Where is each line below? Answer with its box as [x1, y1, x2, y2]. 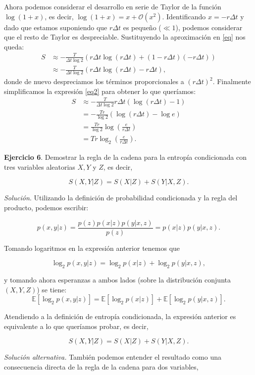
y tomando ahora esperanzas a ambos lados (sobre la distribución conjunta [4, 275, 231, 285]
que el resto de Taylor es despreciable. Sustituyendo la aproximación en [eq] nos [4, 32, 246, 42]
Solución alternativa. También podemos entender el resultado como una [4, 352, 221, 362]
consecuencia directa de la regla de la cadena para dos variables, [4, 362, 199, 372]
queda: [4, 41, 24, 51]
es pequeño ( [123, 22, 161, 32]
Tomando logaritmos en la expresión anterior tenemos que [4, 242, 180, 253]
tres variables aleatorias [4, 161, 75, 172]
